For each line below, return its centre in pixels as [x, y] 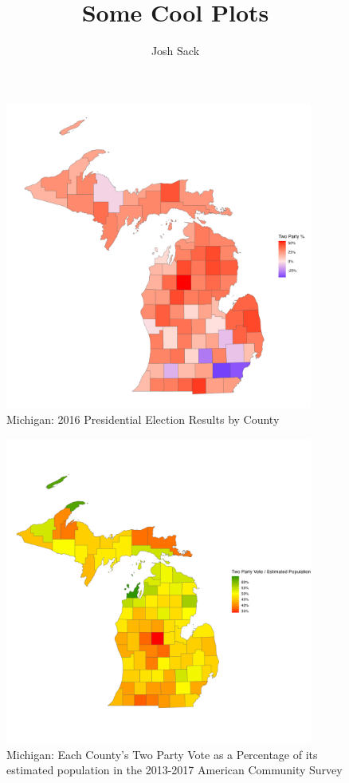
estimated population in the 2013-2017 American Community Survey [174, 770]
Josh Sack [175, 51]
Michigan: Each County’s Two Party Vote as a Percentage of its [162, 754]
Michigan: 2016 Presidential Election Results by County [143, 419]
